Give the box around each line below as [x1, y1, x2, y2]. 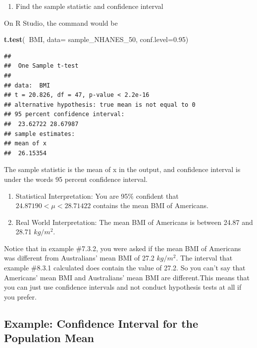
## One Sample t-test [4, 62, 79, 70]
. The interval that [176, 253, 233, 263]
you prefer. [4, 291, 37, 302]
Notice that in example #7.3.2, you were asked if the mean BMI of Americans [4, 243, 241, 253]
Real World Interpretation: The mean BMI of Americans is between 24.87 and [15, 217, 253, 227]
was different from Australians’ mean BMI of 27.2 [4, 253, 154, 263]
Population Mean [4, 330, 94, 346]
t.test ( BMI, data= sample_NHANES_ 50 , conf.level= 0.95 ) [4, 34, 189, 44]
